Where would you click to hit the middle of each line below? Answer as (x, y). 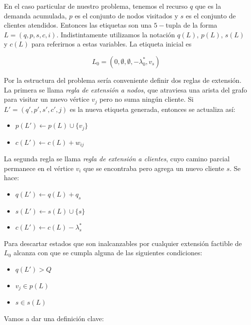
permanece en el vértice (39, 168)
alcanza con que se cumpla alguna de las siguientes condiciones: (108, 253)
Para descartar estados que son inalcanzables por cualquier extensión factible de (123, 243)
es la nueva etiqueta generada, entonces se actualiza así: (152, 109)
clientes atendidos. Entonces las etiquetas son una (78, 25)
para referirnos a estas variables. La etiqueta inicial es (111, 44)
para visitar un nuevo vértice (47, 99)
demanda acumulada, (35, 15)
